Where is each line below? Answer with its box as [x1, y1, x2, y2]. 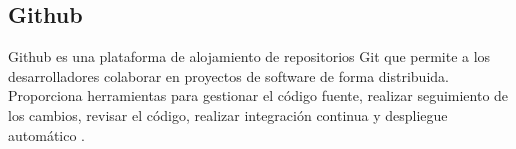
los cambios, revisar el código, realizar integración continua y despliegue [8, 104, 448, 125]
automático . [8, 124, 86, 145]
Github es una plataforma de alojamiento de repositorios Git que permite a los [8, 46, 491, 67]
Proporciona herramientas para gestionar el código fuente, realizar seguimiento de [8, 85, 509, 106]
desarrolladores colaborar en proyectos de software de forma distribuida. [8, 65, 449, 86]
